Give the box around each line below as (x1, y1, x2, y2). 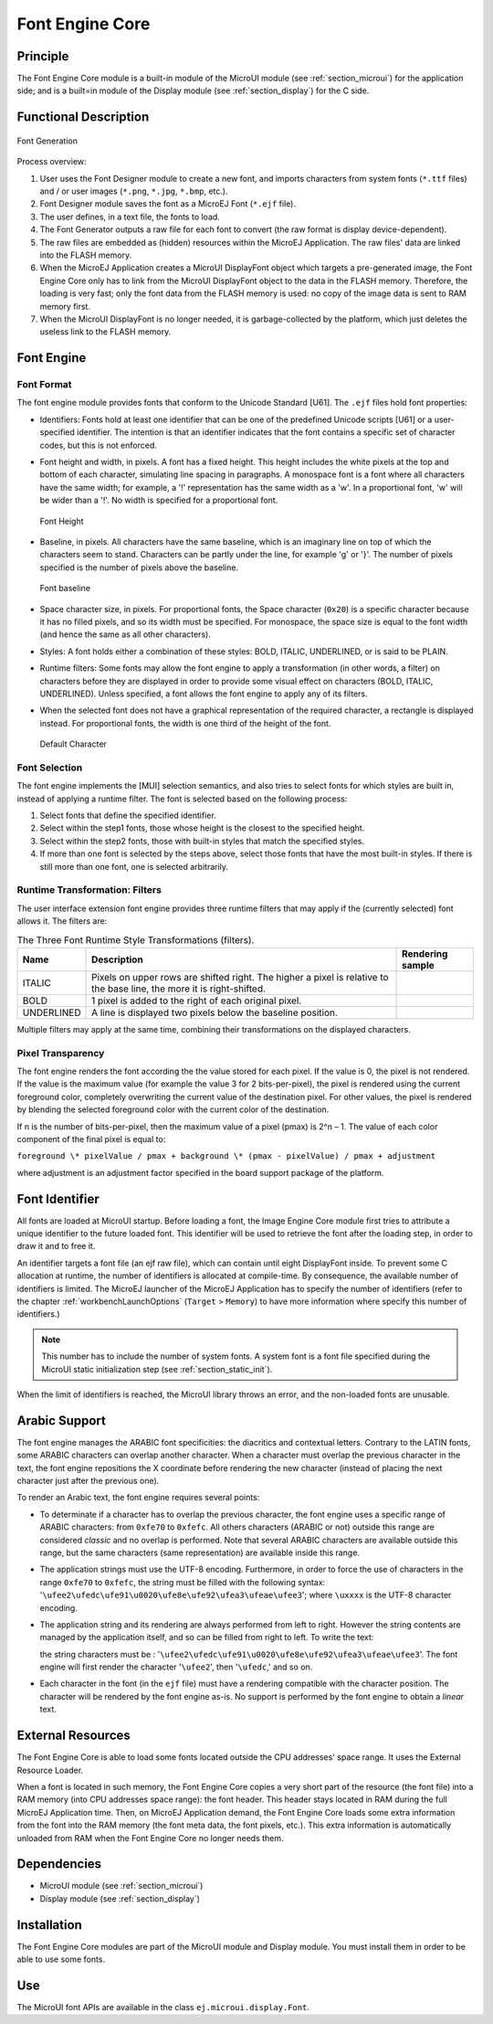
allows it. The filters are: (16, 916, 108, 927)
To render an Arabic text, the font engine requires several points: (16, 1492, 260, 1503)
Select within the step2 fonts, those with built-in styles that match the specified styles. (39, 835, 365, 846)
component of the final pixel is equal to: (16, 1133, 166, 1144)
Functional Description (16, 110, 150, 125)
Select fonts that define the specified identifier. (39, 810, 216, 821)
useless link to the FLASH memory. (39, 326, 172, 337)
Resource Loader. (16, 1764, 84, 1775)
